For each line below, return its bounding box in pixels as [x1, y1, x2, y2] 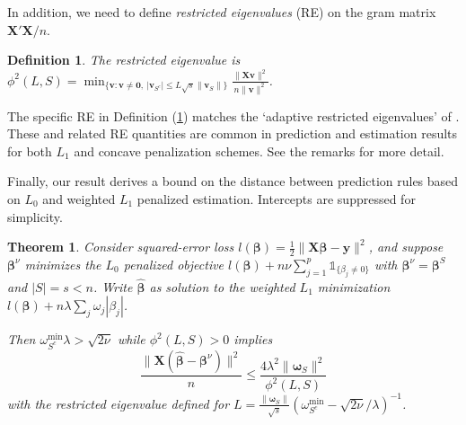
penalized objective [123, 254, 224, 273]
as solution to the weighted [149, 277, 295, 296]
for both [7, 141, 52, 160]
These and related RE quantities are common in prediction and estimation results [7, 124, 458, 143]
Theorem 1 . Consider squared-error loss [7, 237, 234, 256]
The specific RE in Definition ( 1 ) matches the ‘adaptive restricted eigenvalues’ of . [7, 106, 460, 125]
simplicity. [7, 207, 63, 226]
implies [233, 330, 273, 349]
